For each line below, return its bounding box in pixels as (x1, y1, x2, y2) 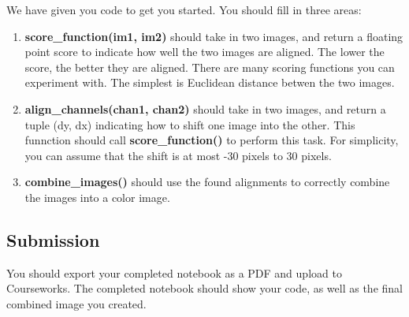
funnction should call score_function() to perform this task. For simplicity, (24, 132, 399, 148)
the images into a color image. (24, 188, 170, 205)
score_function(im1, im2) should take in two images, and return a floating (24, 28, 403, 44)
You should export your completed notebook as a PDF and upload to (6, 264, 342, 281)
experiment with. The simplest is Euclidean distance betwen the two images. (24, 74, 395, 91)
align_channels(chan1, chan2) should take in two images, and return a (24, 100, 386, 117)
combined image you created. (6, 295, 147, 311)
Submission (6, 227, 100, 252)
